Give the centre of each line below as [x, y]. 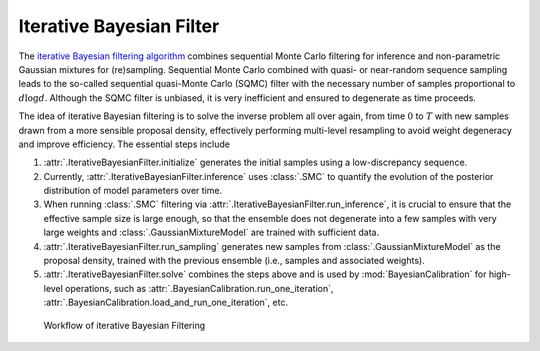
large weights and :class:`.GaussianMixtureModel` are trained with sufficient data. [211, 232]
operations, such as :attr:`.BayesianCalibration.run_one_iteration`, [199, 288]
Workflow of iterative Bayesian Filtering [124, 325]
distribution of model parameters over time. [133, 191]
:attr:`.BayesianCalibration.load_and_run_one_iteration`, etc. [166, 302]
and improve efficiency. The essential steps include [124, 144]
